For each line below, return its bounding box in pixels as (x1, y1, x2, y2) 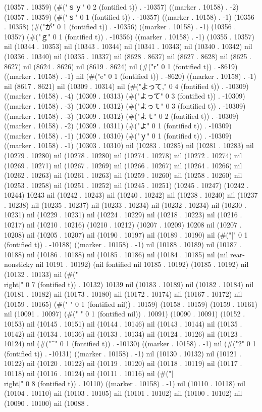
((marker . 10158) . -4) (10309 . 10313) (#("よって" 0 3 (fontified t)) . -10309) (4, 90, 245, 101)
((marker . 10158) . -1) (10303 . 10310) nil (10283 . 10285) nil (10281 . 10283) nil (4, 140, 254, 151)
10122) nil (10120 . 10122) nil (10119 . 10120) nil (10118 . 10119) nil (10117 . (4, 358, 242, 369)
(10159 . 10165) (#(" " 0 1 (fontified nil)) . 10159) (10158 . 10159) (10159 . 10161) (4, 298, 258, 309)
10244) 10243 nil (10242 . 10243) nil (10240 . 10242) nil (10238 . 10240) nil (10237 (4, 190, 258, 200)
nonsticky (4, 259, 34, 269)
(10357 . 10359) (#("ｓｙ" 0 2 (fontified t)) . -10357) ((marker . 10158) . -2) (4, 2, 239, 12)
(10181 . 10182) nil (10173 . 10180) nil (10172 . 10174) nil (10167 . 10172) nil (4, 289, 242, 299)
